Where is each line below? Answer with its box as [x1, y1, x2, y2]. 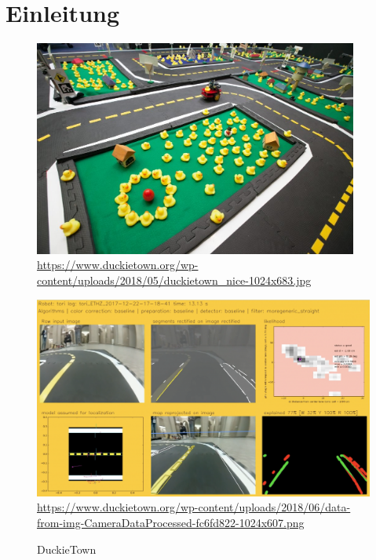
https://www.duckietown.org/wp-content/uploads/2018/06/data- [37, 499, 351, 515]
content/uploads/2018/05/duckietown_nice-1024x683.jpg [37, 271, 312, 288]
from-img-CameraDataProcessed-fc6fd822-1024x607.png [37, 515, 305, 531]
